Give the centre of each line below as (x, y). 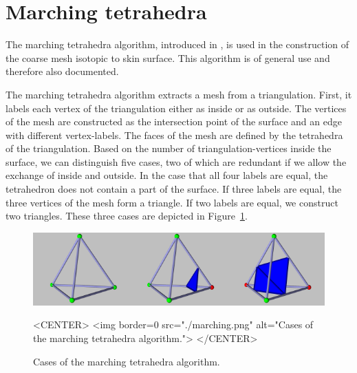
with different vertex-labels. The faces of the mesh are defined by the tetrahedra (174, 135)
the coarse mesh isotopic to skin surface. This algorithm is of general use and (168, 57)
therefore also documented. (62, 71)
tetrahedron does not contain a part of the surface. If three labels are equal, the (174, 189)
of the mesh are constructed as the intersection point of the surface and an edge (174, 121)
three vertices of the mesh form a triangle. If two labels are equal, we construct (172, 202)
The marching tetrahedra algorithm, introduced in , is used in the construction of (177, 44)
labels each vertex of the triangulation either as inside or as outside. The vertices (176, 108)
